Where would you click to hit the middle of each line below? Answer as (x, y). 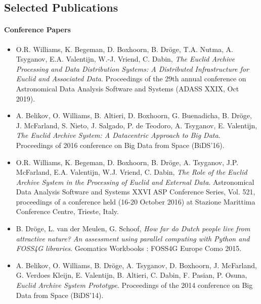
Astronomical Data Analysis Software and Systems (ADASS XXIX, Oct (127, 88)
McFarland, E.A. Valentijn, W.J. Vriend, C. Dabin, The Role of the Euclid (132, 172)
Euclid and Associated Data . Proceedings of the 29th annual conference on (131, 79)
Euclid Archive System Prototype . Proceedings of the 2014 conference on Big (134, 285)
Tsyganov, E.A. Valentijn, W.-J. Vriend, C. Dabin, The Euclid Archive (125, 59)
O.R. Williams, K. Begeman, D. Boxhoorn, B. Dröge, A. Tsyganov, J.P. (127, 162)
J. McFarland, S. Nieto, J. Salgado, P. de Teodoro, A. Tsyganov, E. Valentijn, (137, 125)
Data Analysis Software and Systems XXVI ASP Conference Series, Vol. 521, (136, 192)
